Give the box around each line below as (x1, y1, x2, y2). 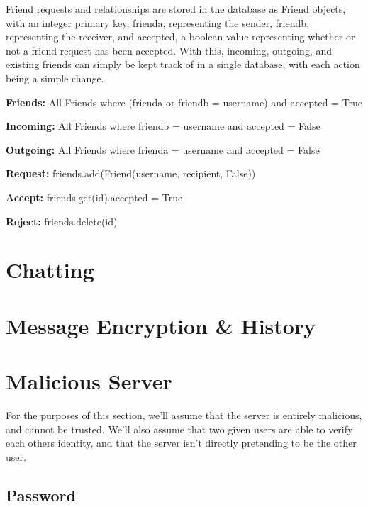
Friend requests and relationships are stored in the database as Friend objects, (6, 1, 346, 16)
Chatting (6, 255, 94, 284)
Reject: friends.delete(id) (6, 213, 118, 228)
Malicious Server (6, 367, 172, 396)
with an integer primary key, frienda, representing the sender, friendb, (6, 15, 309, 30)
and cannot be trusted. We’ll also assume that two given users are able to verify (6, 421, 353, 436)
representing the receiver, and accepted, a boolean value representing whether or (6, 29, 355, 44)
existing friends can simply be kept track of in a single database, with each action (6, 57, 360, 72)
